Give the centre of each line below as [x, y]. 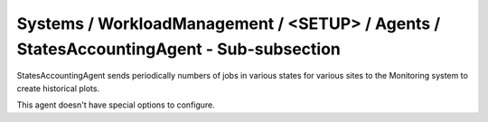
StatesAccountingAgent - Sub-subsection [178, 49]
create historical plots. [58, 88]
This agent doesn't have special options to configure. [116, 105]
